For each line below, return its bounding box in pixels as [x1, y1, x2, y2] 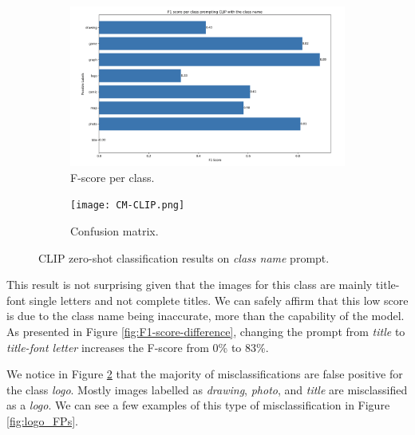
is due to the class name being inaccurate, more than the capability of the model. [6, 307, 405, 324]
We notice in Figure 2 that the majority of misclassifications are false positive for [6, 366, 403, 382]
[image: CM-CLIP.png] [70, 200, 185, 212]
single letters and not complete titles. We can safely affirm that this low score [29, 291, 409, 308]
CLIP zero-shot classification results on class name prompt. [38, 249, 330, 266]
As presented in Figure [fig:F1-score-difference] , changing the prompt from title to [6, 323, 405, 340]
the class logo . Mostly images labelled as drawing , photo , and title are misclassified [6, 381, 408, 397]
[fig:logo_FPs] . [6, 413, 78, 429]
